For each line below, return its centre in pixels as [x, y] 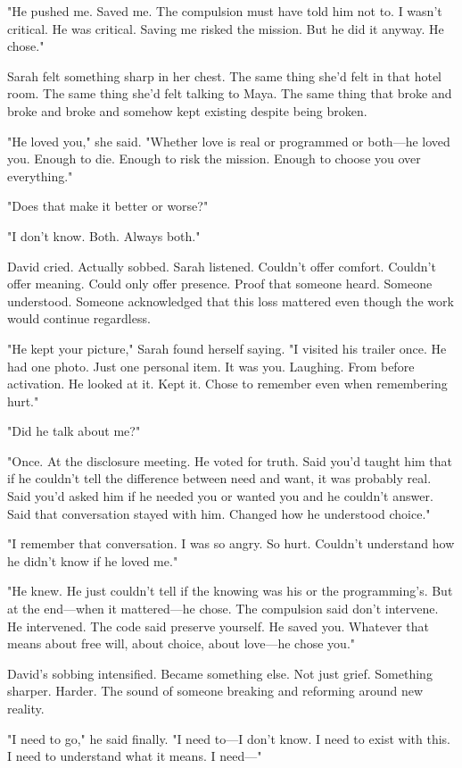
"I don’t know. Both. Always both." [104, 235]
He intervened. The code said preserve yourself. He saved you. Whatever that [218, 626]
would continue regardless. [79, 318]
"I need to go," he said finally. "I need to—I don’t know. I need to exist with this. [229, 738]
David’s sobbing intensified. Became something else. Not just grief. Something [220, 673]
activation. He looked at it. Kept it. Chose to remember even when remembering [227, 384]
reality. [26, 708]
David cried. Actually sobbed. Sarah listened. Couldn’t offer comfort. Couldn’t [222, 266]
